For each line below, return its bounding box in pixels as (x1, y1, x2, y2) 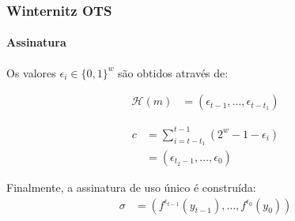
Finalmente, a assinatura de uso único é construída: (6, 179, 256, 196)
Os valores (6, 64, 56, 81)
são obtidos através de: (118, 64, 229, 81)
